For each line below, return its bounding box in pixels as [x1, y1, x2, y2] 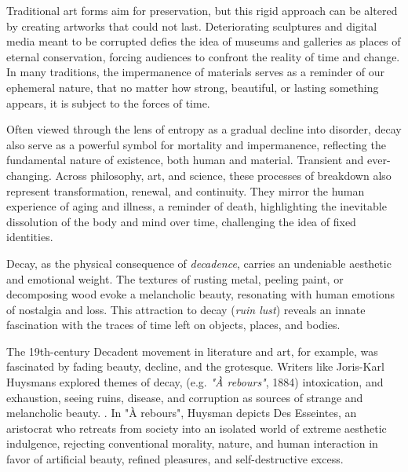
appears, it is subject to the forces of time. [6, 94, 210, 111]
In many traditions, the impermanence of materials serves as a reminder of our [6, 64, 385, 80]
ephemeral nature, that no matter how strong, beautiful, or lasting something [6, 79, 379, 95]
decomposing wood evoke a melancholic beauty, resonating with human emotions [6, 286, 395, 302]
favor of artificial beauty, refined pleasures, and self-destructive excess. [6, 451, 344, 467]
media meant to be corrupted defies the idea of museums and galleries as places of [6, 33, 401, 49]
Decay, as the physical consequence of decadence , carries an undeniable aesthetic [6, 254, 392, 271]
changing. [6, 166, 52, 183]
